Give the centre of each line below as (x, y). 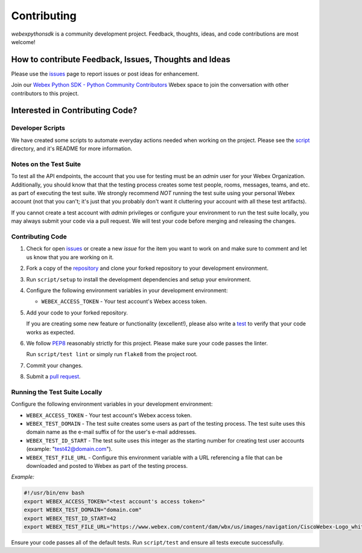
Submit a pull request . (53, 377)
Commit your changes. (55, 365)
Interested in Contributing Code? (74, 111)
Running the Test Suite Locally (57, 392)
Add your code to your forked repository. (77, 312)
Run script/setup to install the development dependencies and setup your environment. (139, 279)
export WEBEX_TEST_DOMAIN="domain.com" (83, 510)
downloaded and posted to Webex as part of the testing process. (107, 465)
